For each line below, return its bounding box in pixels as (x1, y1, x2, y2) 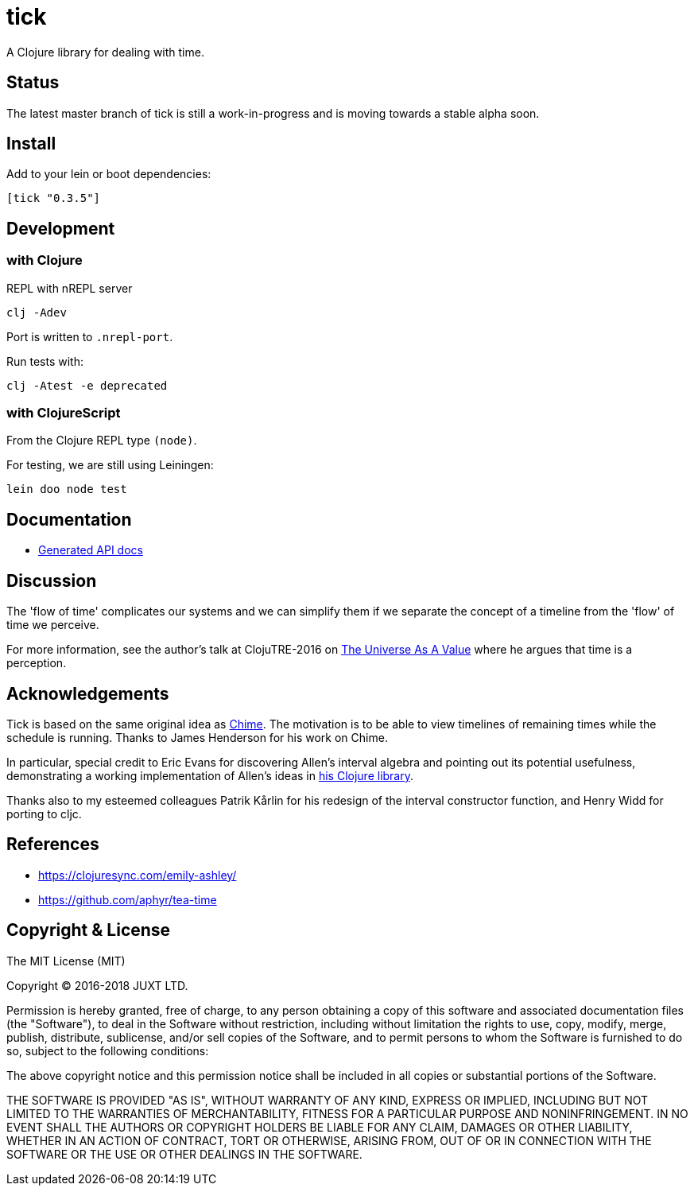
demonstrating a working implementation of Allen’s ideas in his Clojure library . (6, 768, 414, 782)
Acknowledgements (6, 683, 169, 704)
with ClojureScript (6, 405, 121, 421)
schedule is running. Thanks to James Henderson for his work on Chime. (6, 730, 388, 744)
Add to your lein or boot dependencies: (6, 167, 211, 181)
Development (6, 218, 115, 239)
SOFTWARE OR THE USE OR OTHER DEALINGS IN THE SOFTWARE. (6, 1147, 363, 1161)
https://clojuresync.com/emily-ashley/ (38, 868, 237, 882)
